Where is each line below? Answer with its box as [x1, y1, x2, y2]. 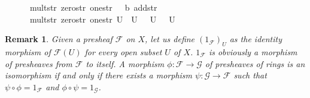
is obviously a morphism [208, 45, 297, 58]
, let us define [145, 33, 195, 45]
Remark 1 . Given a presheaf [5, 33, 113, 45]
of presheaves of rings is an [205, 57, 305, 69]
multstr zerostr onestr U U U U [29, 12, 175, 25]
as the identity [229, 33, 282, 45]
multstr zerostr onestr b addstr [29, 1, 157, 13]
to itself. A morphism [86, 57, 165, 69]
